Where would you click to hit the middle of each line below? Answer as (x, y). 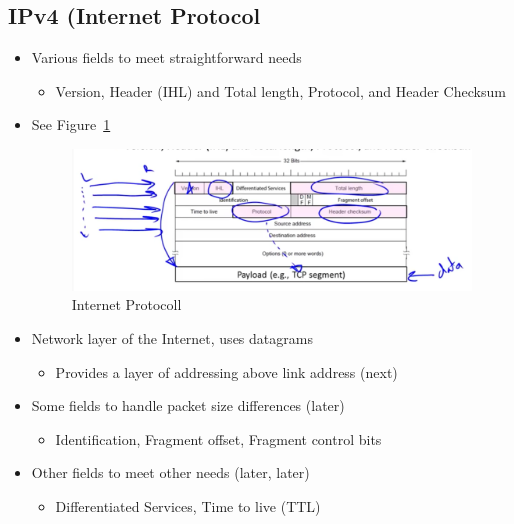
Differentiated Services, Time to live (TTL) (188, 506)
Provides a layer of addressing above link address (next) (226, 371)
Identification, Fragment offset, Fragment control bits (218, 438)
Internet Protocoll (126, 304)
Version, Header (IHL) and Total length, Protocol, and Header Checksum (280, 90)
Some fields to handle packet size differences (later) (188, 405)
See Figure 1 (71, 124)
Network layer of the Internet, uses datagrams (172, 338)
